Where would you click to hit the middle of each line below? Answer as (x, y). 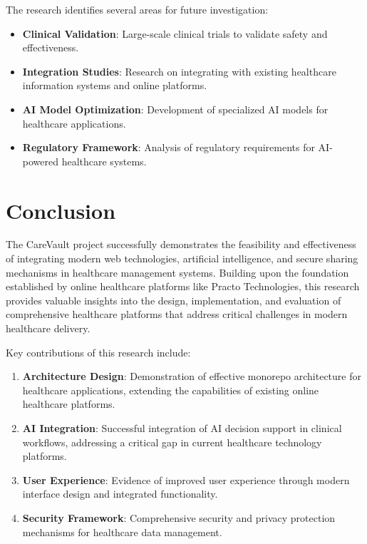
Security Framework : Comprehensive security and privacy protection (179, 517)
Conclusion (61, 210)
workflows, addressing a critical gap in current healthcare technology (172, 442)
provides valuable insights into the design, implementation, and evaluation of (174, 300)
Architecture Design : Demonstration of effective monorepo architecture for (192, 376)
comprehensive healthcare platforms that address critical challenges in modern (177, 314)
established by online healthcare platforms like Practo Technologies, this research (183, 286)
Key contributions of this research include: (98, 352)
